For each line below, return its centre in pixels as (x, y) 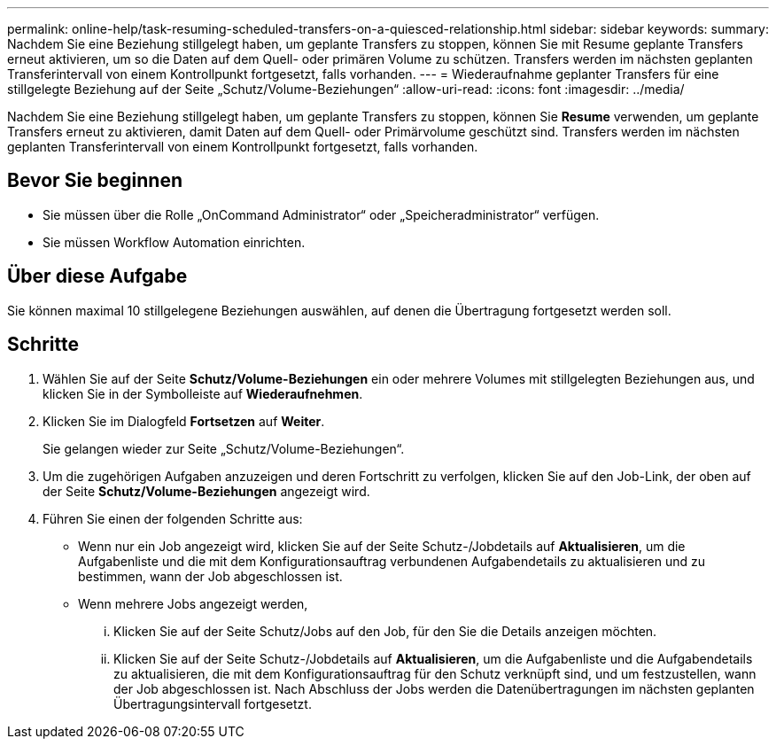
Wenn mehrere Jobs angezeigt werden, (193, 603)
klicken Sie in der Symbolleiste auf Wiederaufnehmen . (203, 393)
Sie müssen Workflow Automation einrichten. (174, 242)
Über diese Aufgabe (97, 276)
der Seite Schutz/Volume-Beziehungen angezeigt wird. (206, 491)
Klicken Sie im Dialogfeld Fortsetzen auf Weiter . (184, 421)
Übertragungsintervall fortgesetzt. (213, 703)
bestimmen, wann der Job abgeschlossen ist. (210, 576)
